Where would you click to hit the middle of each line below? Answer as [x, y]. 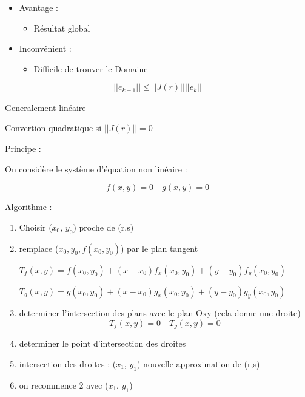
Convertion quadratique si [53, 128]
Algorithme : [28, 207]
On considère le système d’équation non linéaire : [96, 168]
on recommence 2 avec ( [64, 385]
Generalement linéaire [45, 107]
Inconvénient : [45, 48]
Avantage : [39, 7]
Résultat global [62, 28]
